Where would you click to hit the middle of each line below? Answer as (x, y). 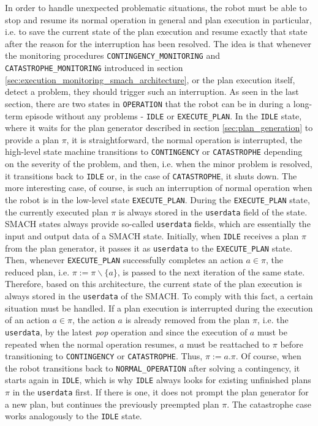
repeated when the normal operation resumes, (91, 344)
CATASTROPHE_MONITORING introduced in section (94, 68)
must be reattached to (229, 344)
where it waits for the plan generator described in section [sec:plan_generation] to (159, 128)
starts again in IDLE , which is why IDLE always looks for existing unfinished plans (158, 380)
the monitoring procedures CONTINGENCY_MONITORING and (112, 55)
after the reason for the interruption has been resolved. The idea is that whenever (158, 43)
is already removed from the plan (187, 320)
